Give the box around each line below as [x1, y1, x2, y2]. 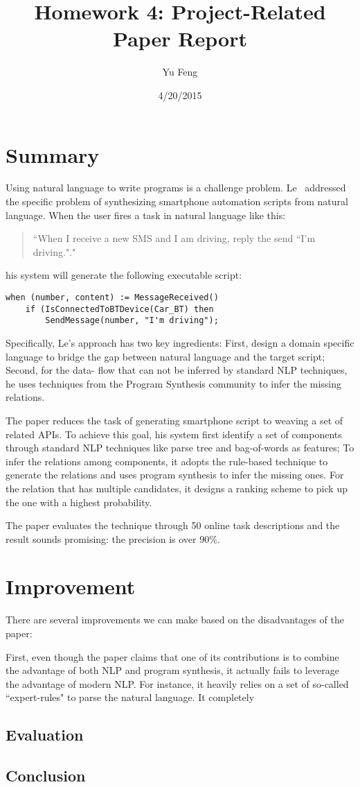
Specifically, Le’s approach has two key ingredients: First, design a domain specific [6, 335, 354, 349]
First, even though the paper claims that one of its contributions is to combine [6, 649, 339, 664]
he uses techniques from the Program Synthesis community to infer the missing [6, 376, 342, 390]
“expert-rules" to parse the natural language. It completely [6, 690, 255, 704]
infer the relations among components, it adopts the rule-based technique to [6, 453, 328, 468]
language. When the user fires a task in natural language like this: [6, 207, 286, 222]
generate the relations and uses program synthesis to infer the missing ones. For [6, 467, 344, 482]
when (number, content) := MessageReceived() [6, 293, 219, 302]
